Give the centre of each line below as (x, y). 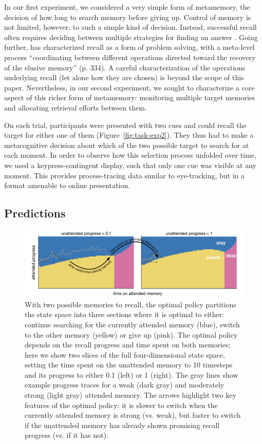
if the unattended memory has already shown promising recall (122, 425)
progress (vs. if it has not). (67, 435)
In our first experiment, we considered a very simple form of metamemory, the (127, 7)
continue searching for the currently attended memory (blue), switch (132, 324)
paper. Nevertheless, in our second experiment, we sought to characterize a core (129, 87)
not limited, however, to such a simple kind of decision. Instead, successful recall (130, 27)
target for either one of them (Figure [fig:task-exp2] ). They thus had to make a (129, 135)
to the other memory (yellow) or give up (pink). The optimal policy (131, 334)
